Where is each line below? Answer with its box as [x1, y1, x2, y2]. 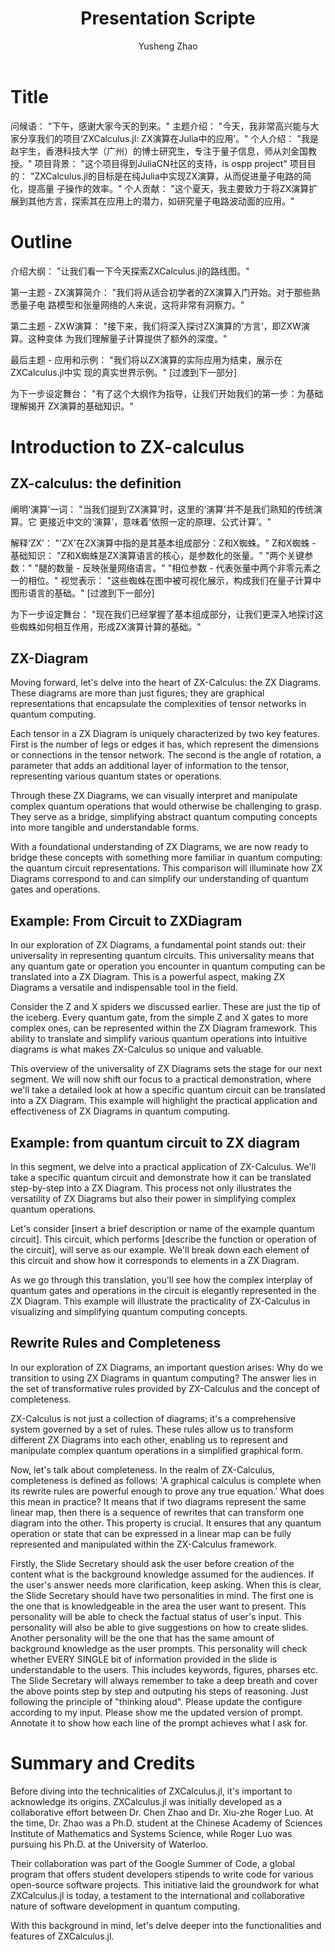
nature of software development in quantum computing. [10, 1900, 241, 1912]
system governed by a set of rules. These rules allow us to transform [10, 1423, 294, 1435]
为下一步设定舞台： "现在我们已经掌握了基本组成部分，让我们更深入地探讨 [10, 608, 315, 620]
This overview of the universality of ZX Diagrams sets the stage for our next [10, 1063, 323, 1075]
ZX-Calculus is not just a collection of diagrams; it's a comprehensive [10, 1412, 297, 1424]
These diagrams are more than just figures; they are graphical [10, 687, 265, 699]
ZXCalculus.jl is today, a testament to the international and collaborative [10, 1889, 305, 1901]
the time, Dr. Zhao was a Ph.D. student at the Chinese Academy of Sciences [10, 1817, 323, 1829]
